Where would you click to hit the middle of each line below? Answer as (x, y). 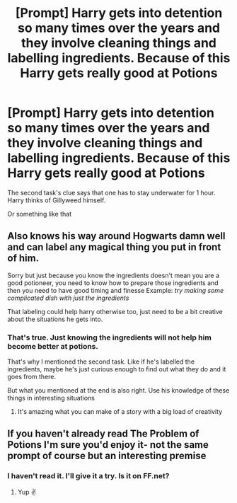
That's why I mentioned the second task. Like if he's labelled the (101, 362)
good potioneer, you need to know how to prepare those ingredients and (113, 283)
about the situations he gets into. (55, 319)
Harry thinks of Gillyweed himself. (57, 200)
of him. (23, 259)
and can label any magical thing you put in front (114, 247)
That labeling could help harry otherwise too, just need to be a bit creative (115, 311)
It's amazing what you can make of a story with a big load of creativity (120, 412)
